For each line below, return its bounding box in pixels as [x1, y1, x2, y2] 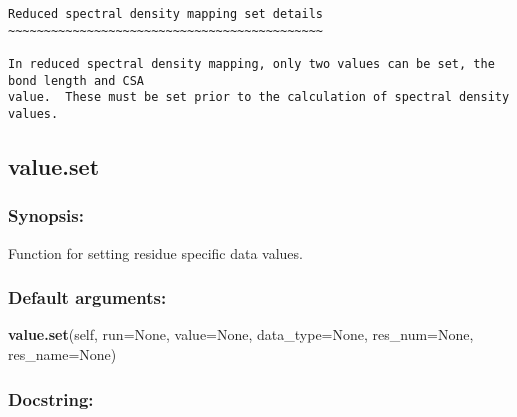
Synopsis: [8, 203, 84, 228]
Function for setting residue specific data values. [8, 242, 303, 263]
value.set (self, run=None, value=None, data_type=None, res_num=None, [8, 324, 474, 345]
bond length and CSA [8, 73, 145, 88]
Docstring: [8, 386, 94, 411]
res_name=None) [8, 344, 117, 364]
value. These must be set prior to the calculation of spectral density [8, 90, 510, 105]
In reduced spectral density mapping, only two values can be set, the [8, 56, 495, 71]
